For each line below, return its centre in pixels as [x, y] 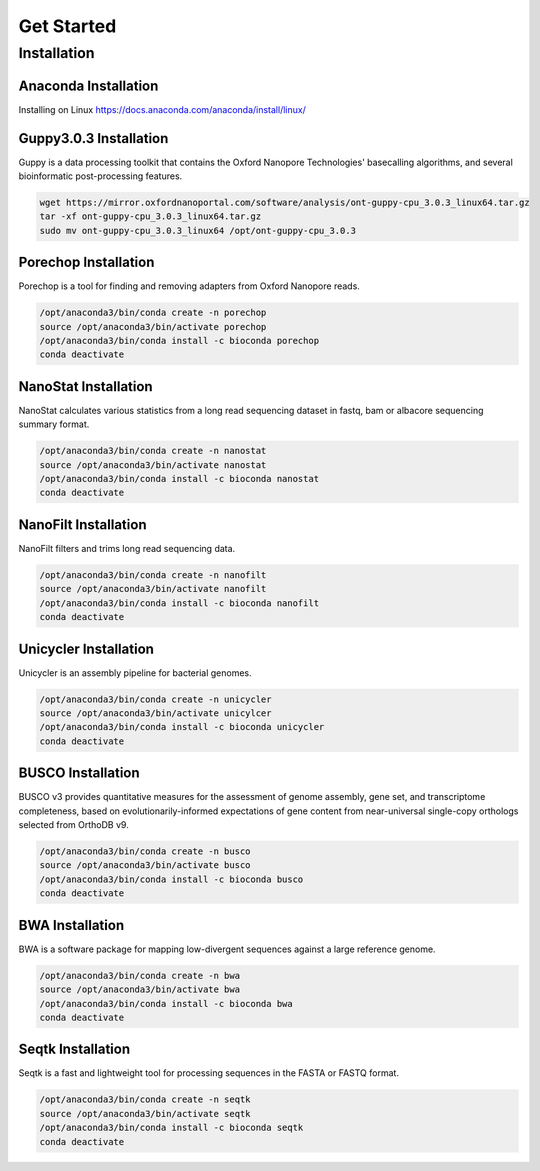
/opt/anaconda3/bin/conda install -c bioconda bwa [166, 1003]
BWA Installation [71, 925]
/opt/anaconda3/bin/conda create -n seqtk [145, 1099]
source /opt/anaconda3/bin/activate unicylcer [155, 713]
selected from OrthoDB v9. [73, 825]
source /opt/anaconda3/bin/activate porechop [153, 326]
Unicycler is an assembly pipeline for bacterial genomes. [135, 672]
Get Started [67, 26]
